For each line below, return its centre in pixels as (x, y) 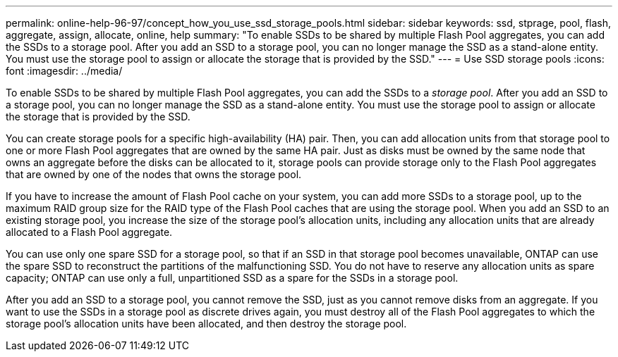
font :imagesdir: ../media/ (64, 71)
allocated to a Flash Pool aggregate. (89, 232)
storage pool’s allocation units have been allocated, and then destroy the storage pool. (206, 324)
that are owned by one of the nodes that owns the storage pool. (154, 174)
